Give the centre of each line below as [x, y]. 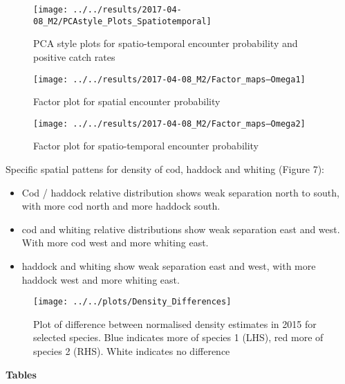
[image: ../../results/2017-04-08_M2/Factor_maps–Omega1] [169, 79]
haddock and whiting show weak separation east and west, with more [169, 265]
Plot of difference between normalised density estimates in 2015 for [175, 323]
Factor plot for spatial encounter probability [127, 101]
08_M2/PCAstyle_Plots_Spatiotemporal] [122, 21]
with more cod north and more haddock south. [121, 206]
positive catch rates [74, 56]
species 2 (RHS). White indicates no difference [132, 351]
